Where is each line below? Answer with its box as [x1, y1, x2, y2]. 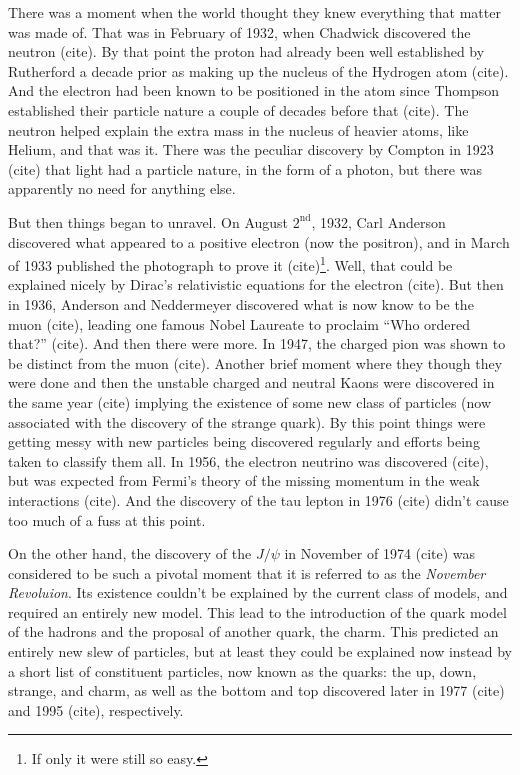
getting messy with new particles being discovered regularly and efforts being [8, 431, 480, 452]
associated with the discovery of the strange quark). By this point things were [8, 411, 486, 432]
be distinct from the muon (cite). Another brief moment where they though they [8, 352, 503, 373]
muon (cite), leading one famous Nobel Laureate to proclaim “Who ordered [8, 313, 471, 334]
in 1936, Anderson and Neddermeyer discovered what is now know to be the [8, 293, 474, 314]
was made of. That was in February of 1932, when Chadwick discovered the [8, 21, 471, 42]
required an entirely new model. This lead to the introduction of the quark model [8, 601, 507, 622]
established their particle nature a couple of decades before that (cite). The [8, 99, 469, 120]
